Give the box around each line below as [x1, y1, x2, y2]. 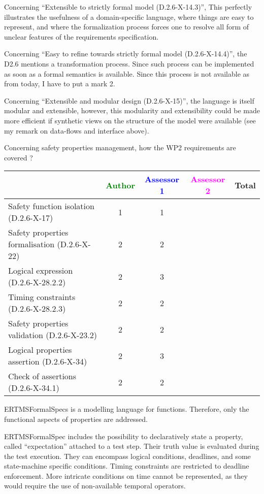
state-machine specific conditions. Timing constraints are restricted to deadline [4, 460, 249, 471]
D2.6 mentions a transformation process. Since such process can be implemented [4, 58, 254, 69]
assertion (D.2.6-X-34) [8, 355, 87, 368]
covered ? [4, 152, 33, 162]
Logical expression [8, 265, 73, 277]
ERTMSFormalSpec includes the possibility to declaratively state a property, [4, 431, 243, 441]
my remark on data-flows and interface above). [4, 125, 149, 136]
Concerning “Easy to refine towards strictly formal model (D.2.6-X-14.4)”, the [4, 48, 247, 59]
